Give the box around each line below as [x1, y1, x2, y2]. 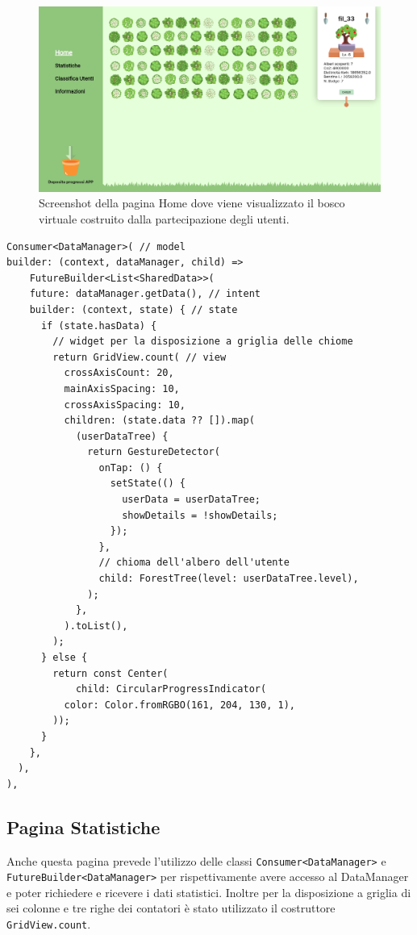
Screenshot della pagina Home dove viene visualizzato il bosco [39, 194, 345, 211]
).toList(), [64, 620, 128, 632]
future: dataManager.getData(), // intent [29, 288, 261, 300]
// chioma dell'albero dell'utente [98, 557, 290, 569]
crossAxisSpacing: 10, [64, 399, 186, 411]
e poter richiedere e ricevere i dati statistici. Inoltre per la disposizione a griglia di [6, 883, 411, 900]
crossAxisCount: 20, [64, 367, 174, 379]
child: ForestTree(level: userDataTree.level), [98, 573, 359, 585]
